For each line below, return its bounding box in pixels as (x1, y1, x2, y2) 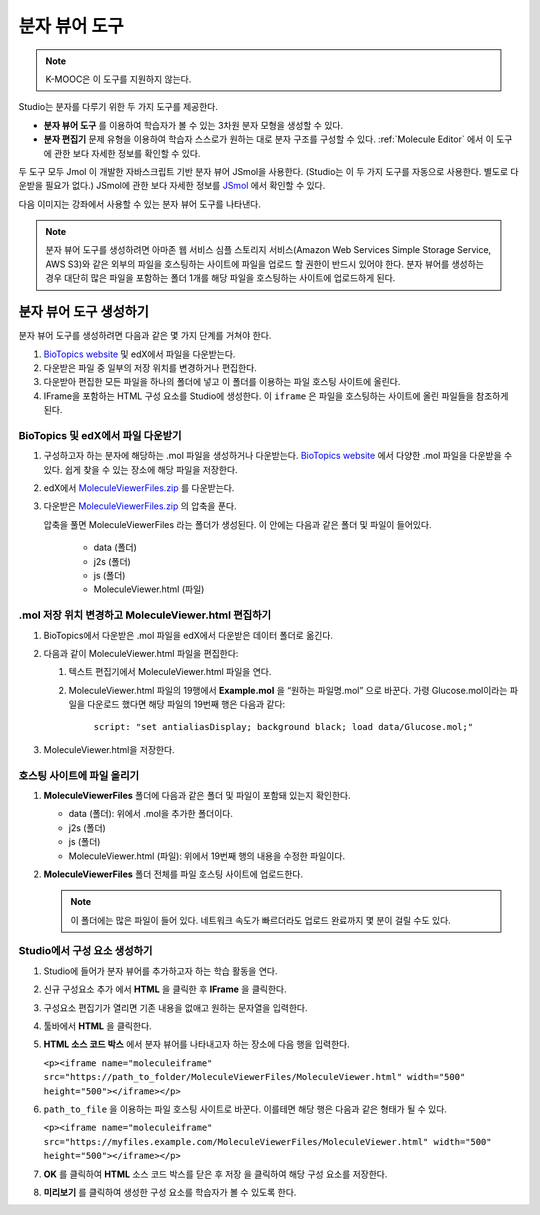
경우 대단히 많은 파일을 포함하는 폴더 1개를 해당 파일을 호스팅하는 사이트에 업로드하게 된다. (45, 272, 396, 284)
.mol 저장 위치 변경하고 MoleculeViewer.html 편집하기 (18, 608, 272, 622)
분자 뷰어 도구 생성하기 (18, 303, 150, 320)
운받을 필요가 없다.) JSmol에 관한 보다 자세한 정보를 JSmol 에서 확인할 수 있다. (18, 180, 326, 192)
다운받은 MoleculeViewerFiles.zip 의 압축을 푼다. (43, 500, 237, 512)
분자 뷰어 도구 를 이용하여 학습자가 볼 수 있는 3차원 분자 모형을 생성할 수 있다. (43, 119, 344, 131)
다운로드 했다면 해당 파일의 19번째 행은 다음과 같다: (86, 698, 286, 710)
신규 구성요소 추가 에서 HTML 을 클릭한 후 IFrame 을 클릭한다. (43, 983, 287, 995)
